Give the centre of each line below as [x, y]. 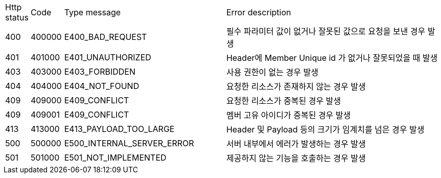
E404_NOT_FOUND [102, 86]
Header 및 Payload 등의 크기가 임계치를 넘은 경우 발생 [325, 129]
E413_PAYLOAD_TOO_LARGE [119, 129]
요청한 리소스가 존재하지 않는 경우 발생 [296, 86]
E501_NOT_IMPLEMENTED [115, 158]
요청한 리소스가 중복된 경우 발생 [284, 101]
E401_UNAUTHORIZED [108, 57]
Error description [259, 12]
